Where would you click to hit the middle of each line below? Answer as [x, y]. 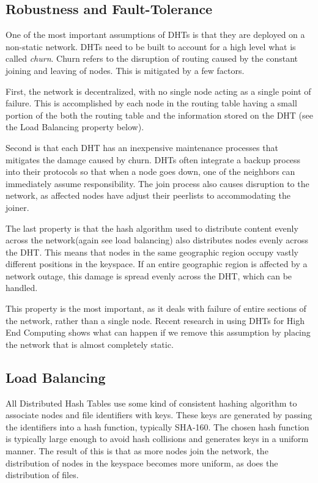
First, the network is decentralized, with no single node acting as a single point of [158, 91]
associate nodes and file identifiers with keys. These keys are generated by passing [159, 415]
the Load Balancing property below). [75, 127]
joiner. [17, 207]
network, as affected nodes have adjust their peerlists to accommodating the [148, 195]
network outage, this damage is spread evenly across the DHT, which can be [149, 275]
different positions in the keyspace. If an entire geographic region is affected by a [157, 264]
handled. [22, 288]
